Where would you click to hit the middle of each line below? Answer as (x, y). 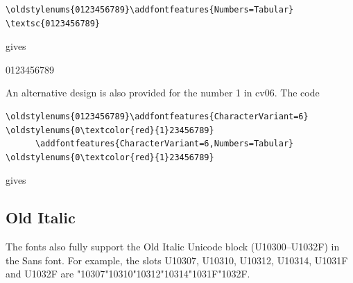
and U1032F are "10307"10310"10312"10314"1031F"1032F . (128, 274)
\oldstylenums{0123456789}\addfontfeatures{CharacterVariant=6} (157, 116)
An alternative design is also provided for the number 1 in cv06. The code (163, 93)
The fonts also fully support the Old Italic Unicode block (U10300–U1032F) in (173, 247)
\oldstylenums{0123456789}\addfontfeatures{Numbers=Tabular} (150, 10)
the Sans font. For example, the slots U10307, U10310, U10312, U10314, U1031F (177, 260)
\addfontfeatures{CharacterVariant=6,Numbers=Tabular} (164, 144)
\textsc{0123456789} (53, 23)
